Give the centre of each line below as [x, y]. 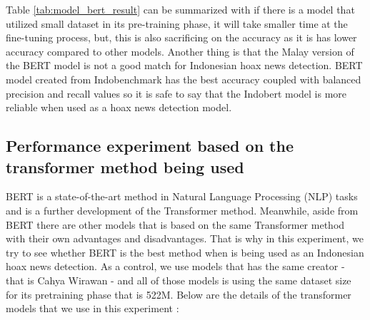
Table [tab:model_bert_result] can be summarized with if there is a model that [180, 9]
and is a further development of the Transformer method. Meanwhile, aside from [182, 210]
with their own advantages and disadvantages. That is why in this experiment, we [185, 238]
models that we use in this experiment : [92, 308]
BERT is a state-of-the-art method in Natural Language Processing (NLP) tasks [182, 196]
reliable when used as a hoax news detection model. [119, 107]
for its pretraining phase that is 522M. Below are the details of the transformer [179, 294]
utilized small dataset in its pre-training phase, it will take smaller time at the [177, 23]
